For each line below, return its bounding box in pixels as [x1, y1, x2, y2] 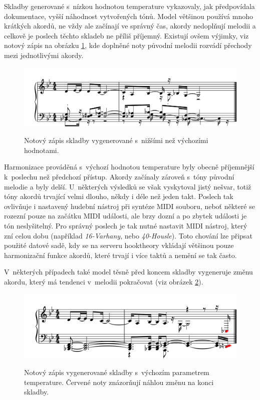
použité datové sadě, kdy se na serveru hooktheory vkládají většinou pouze [4, 240, 234, 250]
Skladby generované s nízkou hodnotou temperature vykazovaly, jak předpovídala [4, 1, 255, 11]
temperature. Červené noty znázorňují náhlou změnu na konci [24, 376, 214, 387]
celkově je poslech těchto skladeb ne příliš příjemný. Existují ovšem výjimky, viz [4, 30, 249, 40]
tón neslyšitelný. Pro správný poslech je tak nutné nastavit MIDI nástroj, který [4, 220, 247, 230]
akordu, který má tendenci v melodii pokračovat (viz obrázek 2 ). [4, 276, 203, 286]
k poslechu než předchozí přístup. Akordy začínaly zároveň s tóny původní [4, 171, 234, 181]
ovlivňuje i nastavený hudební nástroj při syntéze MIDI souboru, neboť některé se [4, 200, 255, 211]
